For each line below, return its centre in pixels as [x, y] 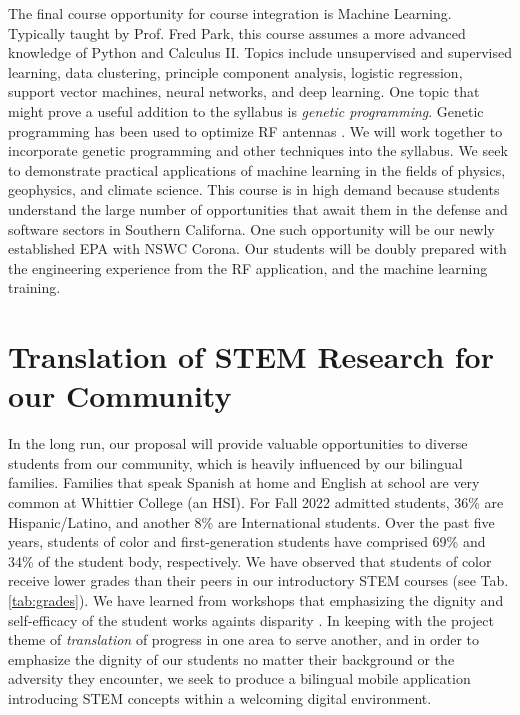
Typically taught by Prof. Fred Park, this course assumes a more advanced [237, 32]
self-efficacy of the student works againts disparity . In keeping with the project [251, 619]
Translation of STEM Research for [251, 356]
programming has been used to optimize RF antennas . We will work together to [255, 130]
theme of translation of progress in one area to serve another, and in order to [244, 639]
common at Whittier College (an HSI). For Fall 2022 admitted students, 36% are [256, 502]
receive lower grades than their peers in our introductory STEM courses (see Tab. [258, 580]
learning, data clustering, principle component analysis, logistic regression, [235, 71]
